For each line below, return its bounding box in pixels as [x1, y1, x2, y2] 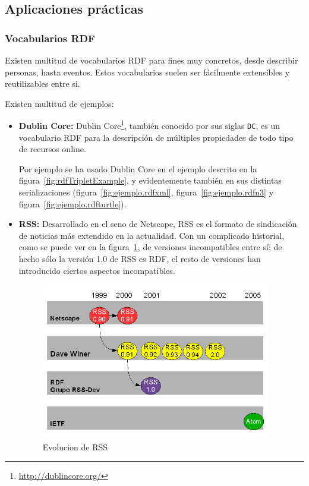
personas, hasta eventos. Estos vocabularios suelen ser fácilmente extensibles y [5, 65, 290, 78]
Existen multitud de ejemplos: [5, 97, 114, 109]
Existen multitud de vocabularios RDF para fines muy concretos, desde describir [5, 54, 298, 66]
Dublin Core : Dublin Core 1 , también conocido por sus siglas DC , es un [18, 118, 280, 132]
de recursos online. [18, 143, 86, 155]
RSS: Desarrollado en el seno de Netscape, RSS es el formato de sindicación [18, 217, 297, 230]
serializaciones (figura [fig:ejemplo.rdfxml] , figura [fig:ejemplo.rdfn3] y [18, 186, 274, 198]
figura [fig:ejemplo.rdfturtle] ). [18, 197, 127, 210]
